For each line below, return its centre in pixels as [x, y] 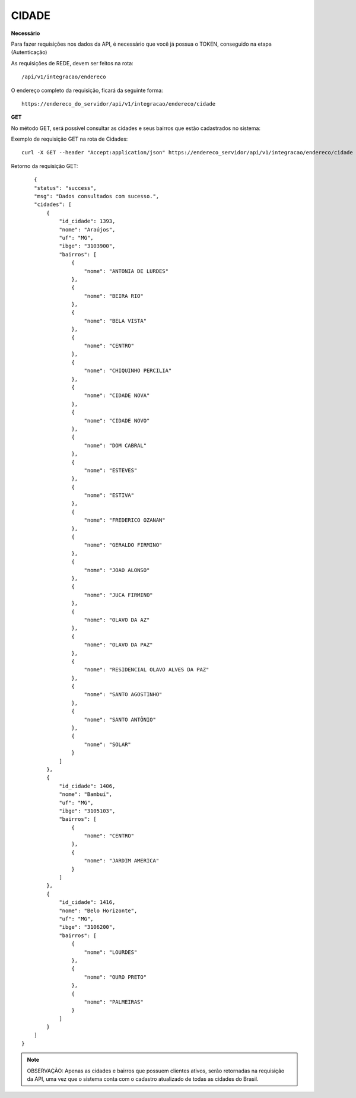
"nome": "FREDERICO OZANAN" [125, 520]
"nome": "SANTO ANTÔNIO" [120, 719]
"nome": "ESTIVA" [109, 495]
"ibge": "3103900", [87, 246]
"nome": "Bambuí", [86, 794]
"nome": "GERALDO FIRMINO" [123, 545]
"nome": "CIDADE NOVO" [117, 421]
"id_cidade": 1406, [87, 786]
